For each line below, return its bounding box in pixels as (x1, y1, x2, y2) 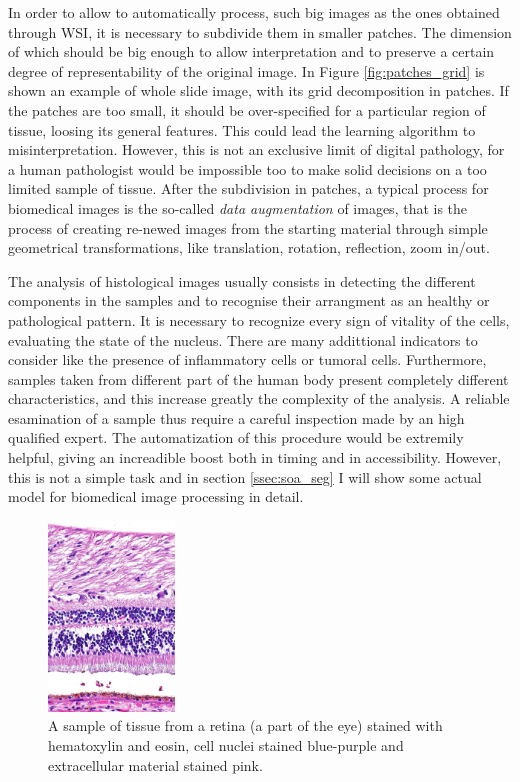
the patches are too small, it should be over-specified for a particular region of (8, 99, 486, 120)
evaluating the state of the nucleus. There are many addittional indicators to (8, 329, 478, 350)
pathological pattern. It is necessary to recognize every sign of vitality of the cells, (8, 309, 510, 330)
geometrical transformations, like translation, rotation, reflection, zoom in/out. (8, 237, 490, 258)
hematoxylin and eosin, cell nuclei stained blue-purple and (48, 734, 404, 755)
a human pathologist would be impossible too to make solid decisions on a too (8, 158, 487, 179)
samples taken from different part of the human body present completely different (8, 368, 509, 389)
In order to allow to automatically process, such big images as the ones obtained (8, 2, 500, 22)
